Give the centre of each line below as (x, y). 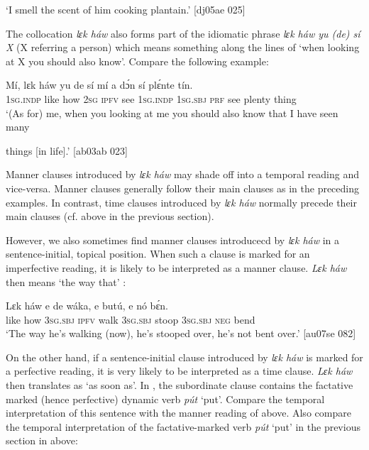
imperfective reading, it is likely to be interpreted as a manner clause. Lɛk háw (176, 267)
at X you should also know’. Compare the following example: (137, 61)
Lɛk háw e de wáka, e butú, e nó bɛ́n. (87, 306)
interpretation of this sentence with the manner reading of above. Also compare (178, 413)
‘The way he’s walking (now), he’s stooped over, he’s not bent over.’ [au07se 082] (181, 333)
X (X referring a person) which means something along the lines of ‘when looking (183, 47)
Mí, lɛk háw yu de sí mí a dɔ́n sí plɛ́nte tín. (99, 85)
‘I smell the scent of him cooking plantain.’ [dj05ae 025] (126, 9)
